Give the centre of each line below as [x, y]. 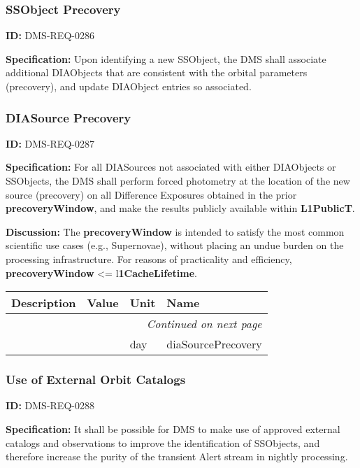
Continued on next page [204, 324]
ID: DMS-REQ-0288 [50, 405]
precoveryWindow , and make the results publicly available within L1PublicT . [180, 208]
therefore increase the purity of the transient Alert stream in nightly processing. [177, 456]
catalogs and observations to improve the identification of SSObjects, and [163, 442]
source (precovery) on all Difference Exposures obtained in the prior [151, 194]
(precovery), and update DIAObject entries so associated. [129, 86]
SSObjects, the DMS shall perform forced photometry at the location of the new [178, 180]
